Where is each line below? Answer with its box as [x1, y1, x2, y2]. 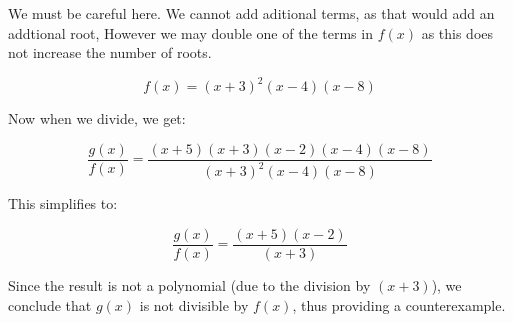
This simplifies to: [8, 193, 118, 214]
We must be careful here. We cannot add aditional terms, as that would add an [8, 3, 495, 23]
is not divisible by [139, 294, 249, 315]
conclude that [8, 294, 92, 315]
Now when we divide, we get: [8, 108, 186, 129]
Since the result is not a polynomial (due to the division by [8, 274, 371, 295]
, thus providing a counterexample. [292, 294, 506, 315]
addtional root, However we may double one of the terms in [8, 22, 373, 43]
